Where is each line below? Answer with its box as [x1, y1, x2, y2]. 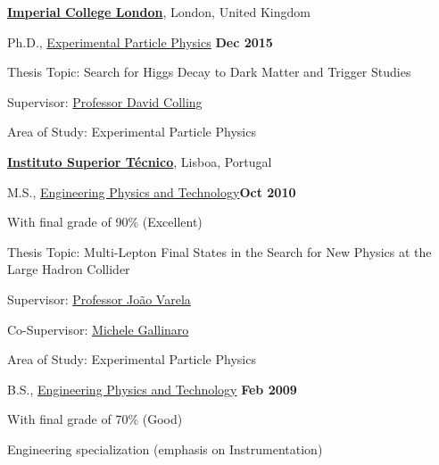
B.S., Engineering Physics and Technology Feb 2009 [7, 379, 297, 398]
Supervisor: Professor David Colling [7, 92, 203, 111]
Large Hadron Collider [7, 260, 130, 278]
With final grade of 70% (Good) [7, 410, 183, 428]
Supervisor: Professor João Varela [7, 289, 191, 308]
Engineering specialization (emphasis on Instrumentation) [7, 439, 323, 458]
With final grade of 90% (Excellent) [7, 212, 203, 231]
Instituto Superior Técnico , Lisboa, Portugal [7, 152, 272, 170]
